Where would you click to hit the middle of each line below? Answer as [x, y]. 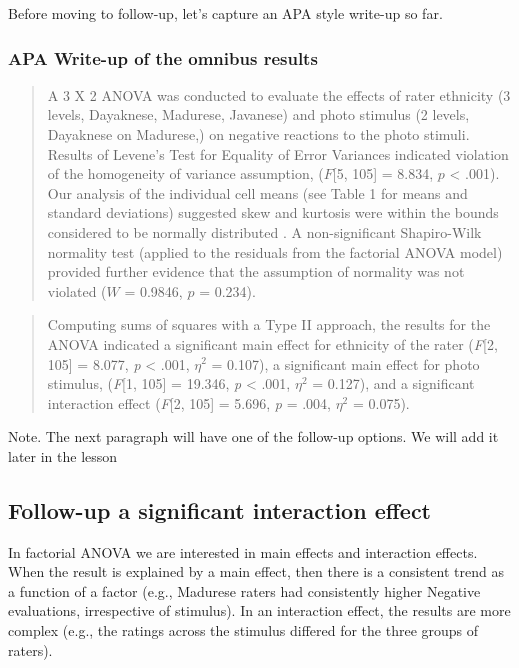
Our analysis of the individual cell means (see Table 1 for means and [257, 192]
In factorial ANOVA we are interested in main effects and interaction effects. [243, 551]
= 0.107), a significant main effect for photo [345, 363]
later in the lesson [63, 455]
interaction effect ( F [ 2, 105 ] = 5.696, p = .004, [189, 402]
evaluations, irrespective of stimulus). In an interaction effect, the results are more [259, 610]
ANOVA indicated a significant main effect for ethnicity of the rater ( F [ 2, [272, 343]
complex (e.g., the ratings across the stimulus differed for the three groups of [243, 630]
